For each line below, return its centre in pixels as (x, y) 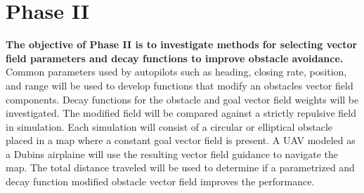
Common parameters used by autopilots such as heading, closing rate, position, (176, 72)
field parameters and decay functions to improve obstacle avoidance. (175, 58)
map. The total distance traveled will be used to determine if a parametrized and (180, 167)
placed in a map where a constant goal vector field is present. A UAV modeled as (181, 140)
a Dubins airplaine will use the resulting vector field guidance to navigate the (172, 153)
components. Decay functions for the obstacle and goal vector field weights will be (182, 99)
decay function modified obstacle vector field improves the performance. (160, 181)
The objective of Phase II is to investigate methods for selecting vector (182, 44)
